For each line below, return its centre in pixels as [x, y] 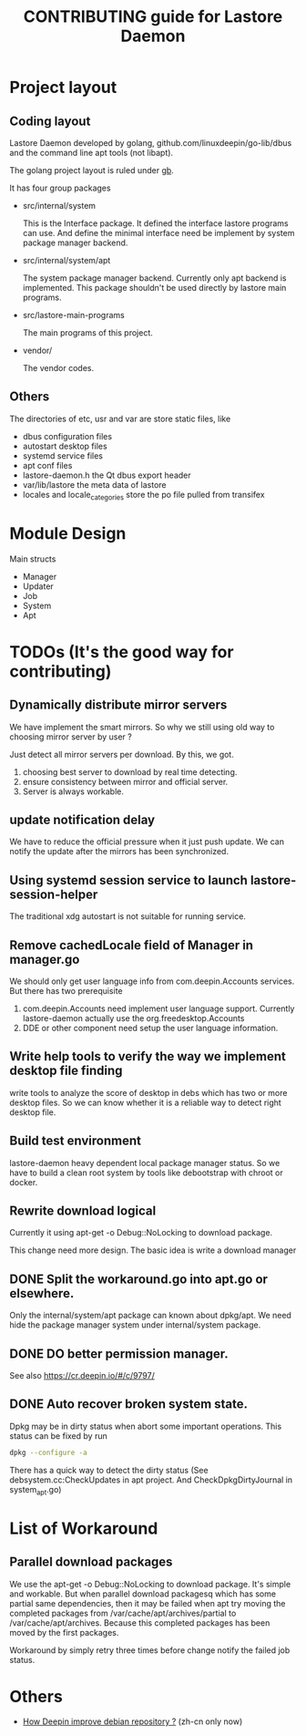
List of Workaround [84, 1528]
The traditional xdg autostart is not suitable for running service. [127, 916]
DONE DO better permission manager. [119, 1354]
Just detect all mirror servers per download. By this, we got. [122, 754]
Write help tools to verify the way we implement [148, 1056]
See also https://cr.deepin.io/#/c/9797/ [82, 1376]
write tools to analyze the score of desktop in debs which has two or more [148, 1092]
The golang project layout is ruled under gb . [92, 170]
